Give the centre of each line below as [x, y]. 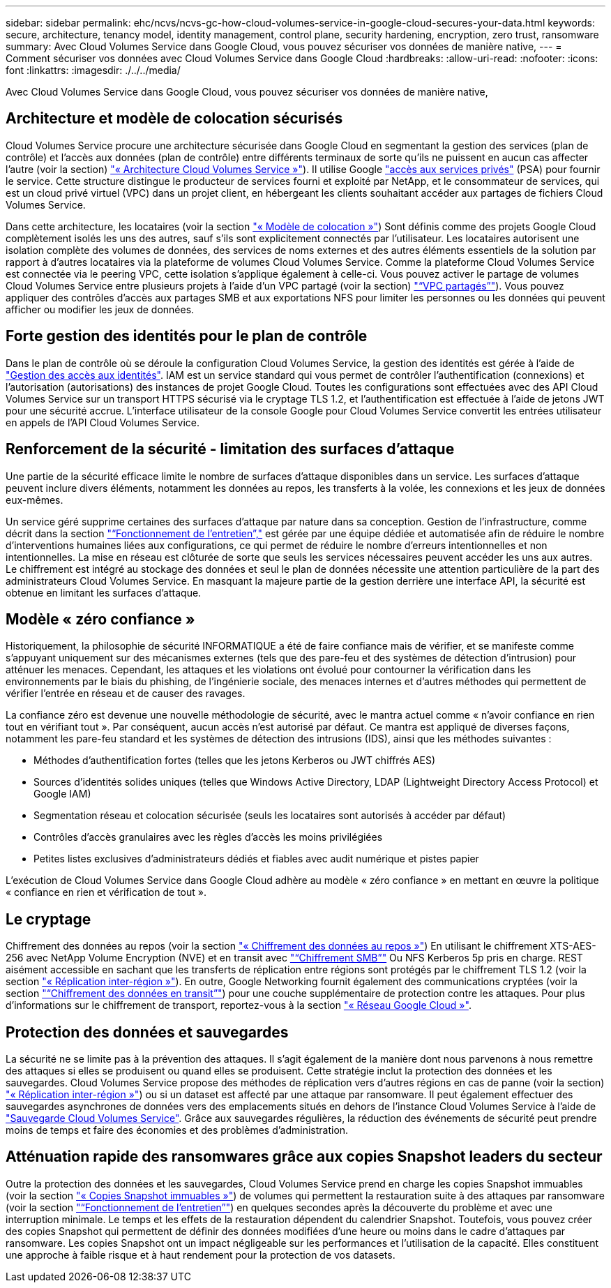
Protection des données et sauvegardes [147, 1032]
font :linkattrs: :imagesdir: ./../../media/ [93, 70]
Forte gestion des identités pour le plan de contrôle [187, 336]
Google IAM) [62, 794]
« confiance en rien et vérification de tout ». [106, 892]
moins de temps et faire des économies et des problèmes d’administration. [177, 1130]
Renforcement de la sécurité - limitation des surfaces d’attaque [230, 449]
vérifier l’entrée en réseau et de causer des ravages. [126, 694]
